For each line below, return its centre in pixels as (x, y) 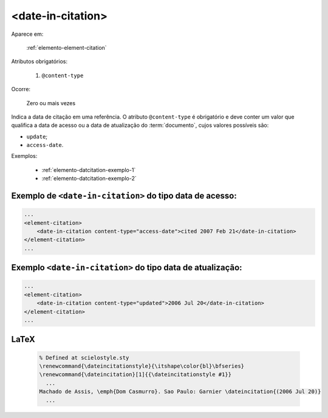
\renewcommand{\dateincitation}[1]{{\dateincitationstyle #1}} (135, 375)
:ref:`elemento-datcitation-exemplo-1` (89, 170)
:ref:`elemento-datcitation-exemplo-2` (89, 179)
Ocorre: (21, 89)
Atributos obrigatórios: (39, 61)
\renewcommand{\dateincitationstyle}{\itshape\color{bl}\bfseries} (142, 366)
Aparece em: (27, 34)
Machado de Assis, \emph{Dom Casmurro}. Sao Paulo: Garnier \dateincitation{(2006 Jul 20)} (180, 392)
